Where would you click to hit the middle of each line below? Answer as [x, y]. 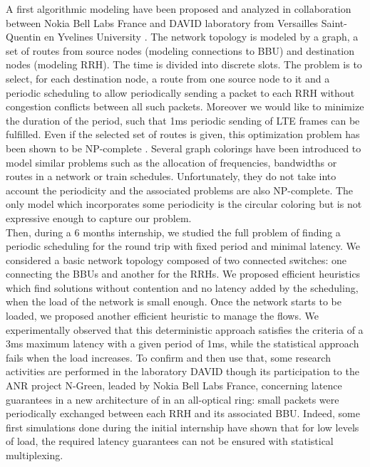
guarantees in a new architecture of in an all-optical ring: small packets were [173, 399]
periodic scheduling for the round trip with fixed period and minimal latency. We [183, 246]
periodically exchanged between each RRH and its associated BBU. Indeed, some [183, 413]
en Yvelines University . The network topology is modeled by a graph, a [201, 37]
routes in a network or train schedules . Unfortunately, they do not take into [171, 176]
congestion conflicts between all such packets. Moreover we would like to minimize [185, 106]
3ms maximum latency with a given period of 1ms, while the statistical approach [183, 343]
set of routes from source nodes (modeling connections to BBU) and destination [180, 50]
